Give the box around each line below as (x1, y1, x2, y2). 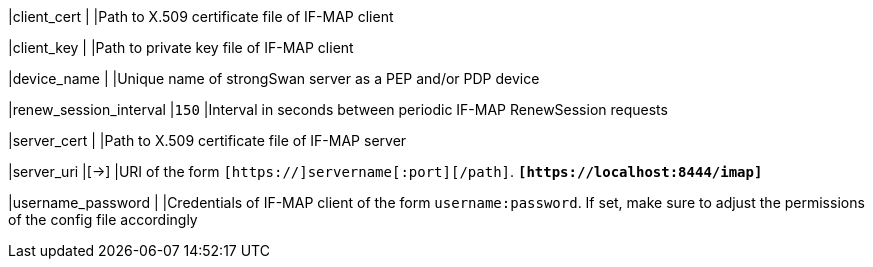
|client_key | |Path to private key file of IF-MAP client (8, 39, 354, 56)
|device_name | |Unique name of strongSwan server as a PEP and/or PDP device (8, 70, 540, 87)
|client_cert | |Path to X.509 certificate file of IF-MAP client (8, 8, 394, 25)
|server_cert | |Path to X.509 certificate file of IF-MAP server (8, 132, 407, 149)
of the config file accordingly (8, 211, 198, 228)
